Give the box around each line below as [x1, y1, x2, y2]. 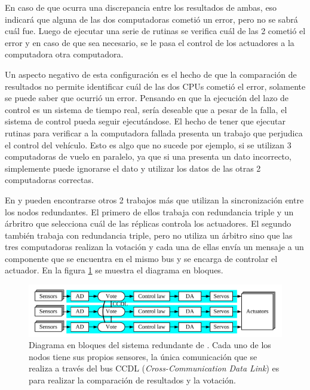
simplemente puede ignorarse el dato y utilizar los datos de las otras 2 [5, 162, 261, 174]
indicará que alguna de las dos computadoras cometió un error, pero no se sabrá [5, 13, 298, 25]
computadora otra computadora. [5, 48, 124, 60]
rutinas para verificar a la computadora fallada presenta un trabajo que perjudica [5, 126, 303, 139]
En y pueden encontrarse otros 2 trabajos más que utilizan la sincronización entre [5, 193, 304, 206]
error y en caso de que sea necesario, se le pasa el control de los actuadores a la [5, 36, 294, 48]
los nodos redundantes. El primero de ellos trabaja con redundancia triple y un [5, 205, 294, 218]
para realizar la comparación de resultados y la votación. [29, 373, 236, 386]
